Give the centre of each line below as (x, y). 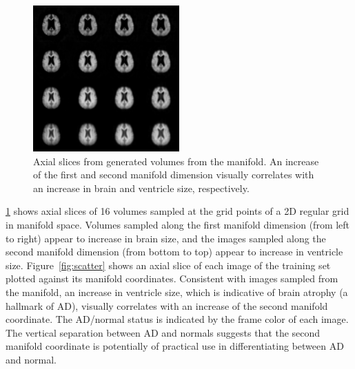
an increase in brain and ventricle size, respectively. (141, 188)
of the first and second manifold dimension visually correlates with (174, 175)
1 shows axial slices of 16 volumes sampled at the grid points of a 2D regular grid (177, 211)
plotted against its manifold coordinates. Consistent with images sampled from (172, 278)
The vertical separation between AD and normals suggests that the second (163, 332)
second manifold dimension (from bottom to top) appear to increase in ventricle (174, 252)
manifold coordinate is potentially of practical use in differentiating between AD (175, 346)
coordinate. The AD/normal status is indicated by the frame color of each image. (177, 319)
